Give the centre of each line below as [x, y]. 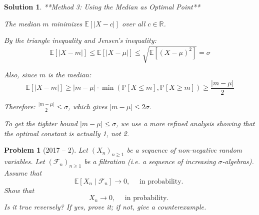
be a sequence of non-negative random [184, 150]
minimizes [67, 23]
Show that [19, 190]
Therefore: [20, 107]
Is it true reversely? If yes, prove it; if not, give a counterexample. [105, 206]
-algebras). [238, 161]
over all [133, 23]
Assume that [23, 172]
